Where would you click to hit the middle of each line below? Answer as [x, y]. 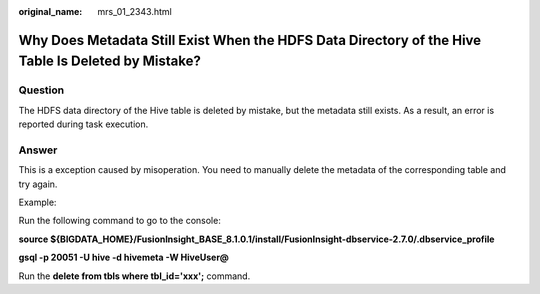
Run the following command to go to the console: [120, 221]
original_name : [50, 11]
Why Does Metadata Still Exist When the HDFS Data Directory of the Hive [250, 40]
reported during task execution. [83, 124]
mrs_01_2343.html [134, 11]
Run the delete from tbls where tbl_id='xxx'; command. [134, 276]
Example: [37, 202]
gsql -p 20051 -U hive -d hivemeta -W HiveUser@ [124, 257]
